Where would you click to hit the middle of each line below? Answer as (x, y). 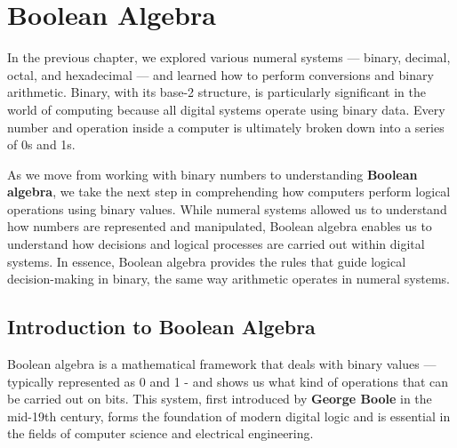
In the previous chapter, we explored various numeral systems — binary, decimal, (229, 57)
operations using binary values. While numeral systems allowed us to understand (227, 208)
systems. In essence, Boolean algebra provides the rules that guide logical (207, 261)
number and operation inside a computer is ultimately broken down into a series (226, 127)
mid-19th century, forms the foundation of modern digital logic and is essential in (229, 416)
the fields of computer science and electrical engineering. (160, 433)
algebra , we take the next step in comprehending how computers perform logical (229, 192)
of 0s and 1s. (41, 144)
